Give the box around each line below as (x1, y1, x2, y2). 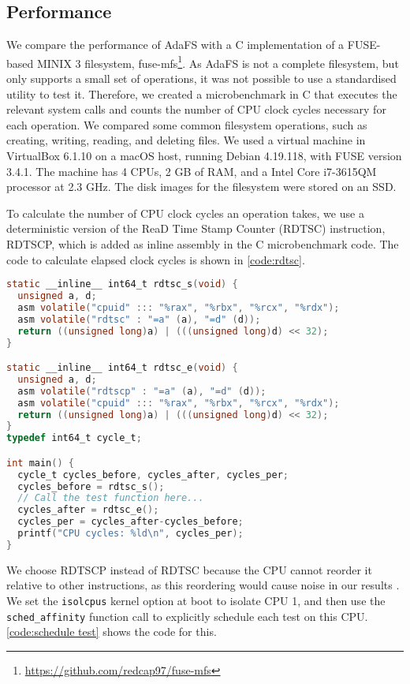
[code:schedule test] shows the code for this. (6, 623, 217, 640)
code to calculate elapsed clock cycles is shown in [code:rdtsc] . (6, 251, 305, 267)
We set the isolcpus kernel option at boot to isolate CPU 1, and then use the (6, 592, 386, 609)
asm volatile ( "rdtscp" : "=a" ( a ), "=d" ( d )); (17, 385, 266, 397)
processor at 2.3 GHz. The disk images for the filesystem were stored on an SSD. (6, 178, 397, 195)
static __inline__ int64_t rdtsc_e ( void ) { (6, 362, 238, 374)
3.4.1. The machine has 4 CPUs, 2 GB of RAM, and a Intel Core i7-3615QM (6, 163, 377, 179)
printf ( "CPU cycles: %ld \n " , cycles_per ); (17, 528, 244, 540)
